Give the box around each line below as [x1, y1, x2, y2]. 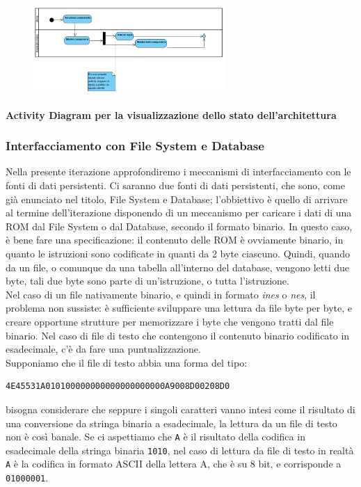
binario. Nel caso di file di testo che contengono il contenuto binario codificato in [6, 328, 350, 342]
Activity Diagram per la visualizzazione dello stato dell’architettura [6, 107, 337, 122]
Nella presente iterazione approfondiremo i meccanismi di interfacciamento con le [6, 164, 351, 179]
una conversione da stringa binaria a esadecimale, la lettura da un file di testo [6, 415, 337, 430]
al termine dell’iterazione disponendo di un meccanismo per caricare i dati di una [6, 205, 352, 220]
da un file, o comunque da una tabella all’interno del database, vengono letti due [6, 260, 350, 274]
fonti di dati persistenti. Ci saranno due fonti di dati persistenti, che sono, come [6, 178, 345, 192]
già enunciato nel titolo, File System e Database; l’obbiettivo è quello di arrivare [6, 191, 348, 206]
